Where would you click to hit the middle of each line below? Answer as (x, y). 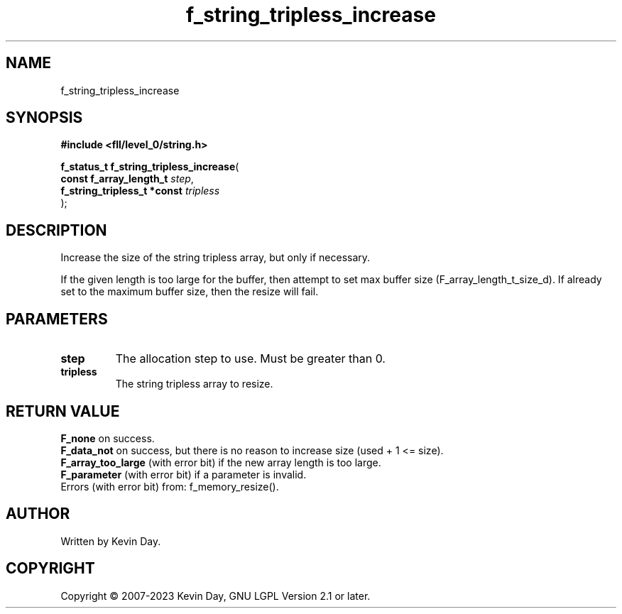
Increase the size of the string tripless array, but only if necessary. (215, 258)
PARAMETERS (57, 319)
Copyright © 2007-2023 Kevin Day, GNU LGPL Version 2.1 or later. (215, 596)
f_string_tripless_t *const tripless (140, 191)
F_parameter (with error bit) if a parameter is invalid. (184, 474)
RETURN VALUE (63, 411)
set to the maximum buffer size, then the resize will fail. (190, 292)
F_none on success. (108, 438)
